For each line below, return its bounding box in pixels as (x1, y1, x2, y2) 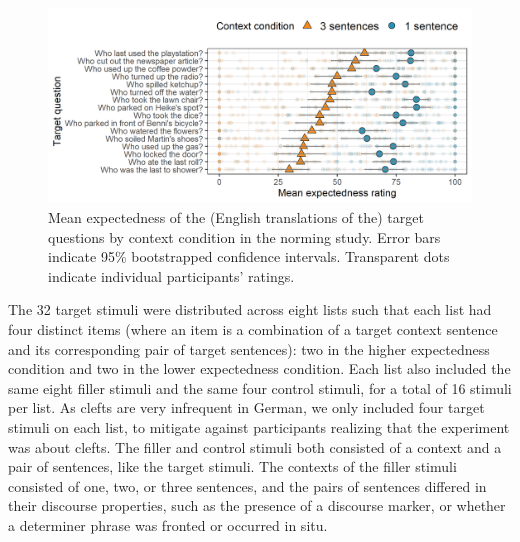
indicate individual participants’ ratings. (48, 265, 295, 286)
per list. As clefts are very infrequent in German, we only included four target (8, 397, 485, 418)
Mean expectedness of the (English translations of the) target (48, 207, 424, 228)
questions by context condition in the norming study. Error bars (48, 226, 441, 247)
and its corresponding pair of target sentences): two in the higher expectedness (8, 338, 490, 359)
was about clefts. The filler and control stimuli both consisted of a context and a (8, 436, 502, 457)
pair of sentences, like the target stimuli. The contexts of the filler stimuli (8, 456, 457, 477)
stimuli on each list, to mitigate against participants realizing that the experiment (8, 416, 510, 437)
